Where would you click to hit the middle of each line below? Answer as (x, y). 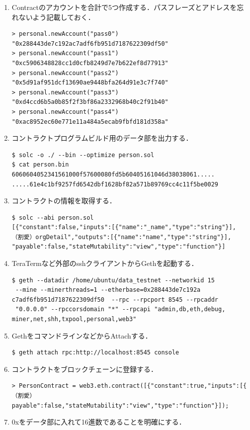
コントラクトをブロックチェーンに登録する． (85, 369)
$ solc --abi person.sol (53, 217)
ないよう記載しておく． (57, 17)
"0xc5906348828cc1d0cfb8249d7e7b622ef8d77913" (90, 63)
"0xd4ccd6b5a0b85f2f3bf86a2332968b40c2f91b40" (90, 102)
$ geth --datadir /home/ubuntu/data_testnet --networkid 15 (113, 280)
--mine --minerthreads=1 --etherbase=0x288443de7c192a (108, 290)
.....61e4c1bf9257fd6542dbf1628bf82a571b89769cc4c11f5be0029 (115, 184)
